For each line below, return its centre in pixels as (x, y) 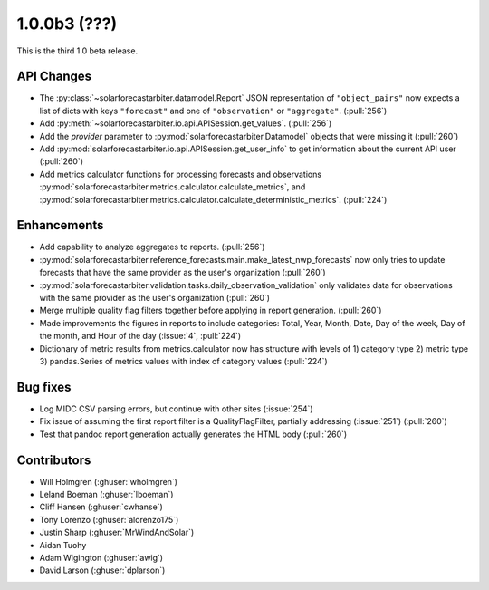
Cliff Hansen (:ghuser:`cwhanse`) (101, 507)
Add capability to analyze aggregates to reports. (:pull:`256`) (152, 247)
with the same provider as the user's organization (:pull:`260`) (155, 298)
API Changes (54, 77)
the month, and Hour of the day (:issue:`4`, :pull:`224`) (140, 336)
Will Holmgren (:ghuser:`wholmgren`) (109, 481)
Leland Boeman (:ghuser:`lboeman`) (106, 494)
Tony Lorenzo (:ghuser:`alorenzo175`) (109, 519)
